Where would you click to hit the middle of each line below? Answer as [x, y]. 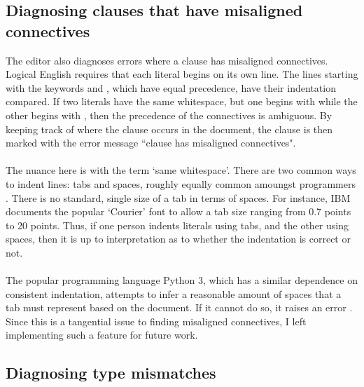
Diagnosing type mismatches [111, 373]
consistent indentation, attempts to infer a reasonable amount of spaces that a [174, 293]
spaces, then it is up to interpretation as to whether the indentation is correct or [178, 239]
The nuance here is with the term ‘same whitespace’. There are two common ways [181, 170]
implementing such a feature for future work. [102, 335]
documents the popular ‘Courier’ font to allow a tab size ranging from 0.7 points [178, 211]
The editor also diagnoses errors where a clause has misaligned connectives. [167, 60]
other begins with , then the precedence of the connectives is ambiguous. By [169, 115]
